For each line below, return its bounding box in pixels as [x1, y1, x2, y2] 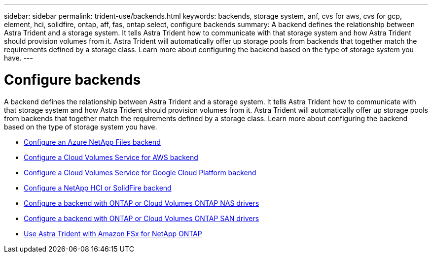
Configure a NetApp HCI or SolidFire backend [24, 183, 172, 192]
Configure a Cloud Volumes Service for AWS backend [24, 153, 198, 161]
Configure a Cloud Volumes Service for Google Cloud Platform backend [24, 168, 256, 177]
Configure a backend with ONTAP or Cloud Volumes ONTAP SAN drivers [24, 214, 259, 223]
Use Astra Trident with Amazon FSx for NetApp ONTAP [24, 229, 202, 238]
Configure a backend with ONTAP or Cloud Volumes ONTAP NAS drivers [24, 198, 259, 207]
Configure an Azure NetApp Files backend [24, 137, 161, 146]
